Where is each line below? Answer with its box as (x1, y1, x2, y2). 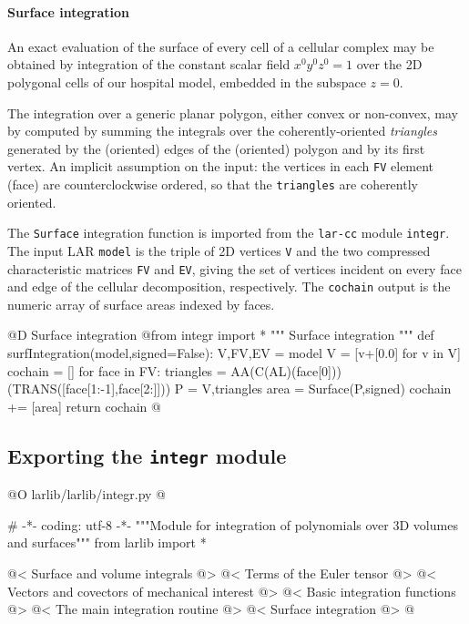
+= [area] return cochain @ (7, 396, 161, 415)
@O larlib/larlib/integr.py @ (7, 485, 167, 504)
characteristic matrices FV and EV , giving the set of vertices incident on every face (7, 259, 462, 278)
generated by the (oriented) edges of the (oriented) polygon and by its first (7, 138, 425, 158)
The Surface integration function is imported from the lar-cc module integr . (7, 223, 450, 242)
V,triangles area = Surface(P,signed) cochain (201, 379, 452, 398)
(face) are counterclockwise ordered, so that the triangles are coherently (7, 175, 418, 194)
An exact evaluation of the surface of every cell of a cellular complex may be (7, 36, 434, 56)
